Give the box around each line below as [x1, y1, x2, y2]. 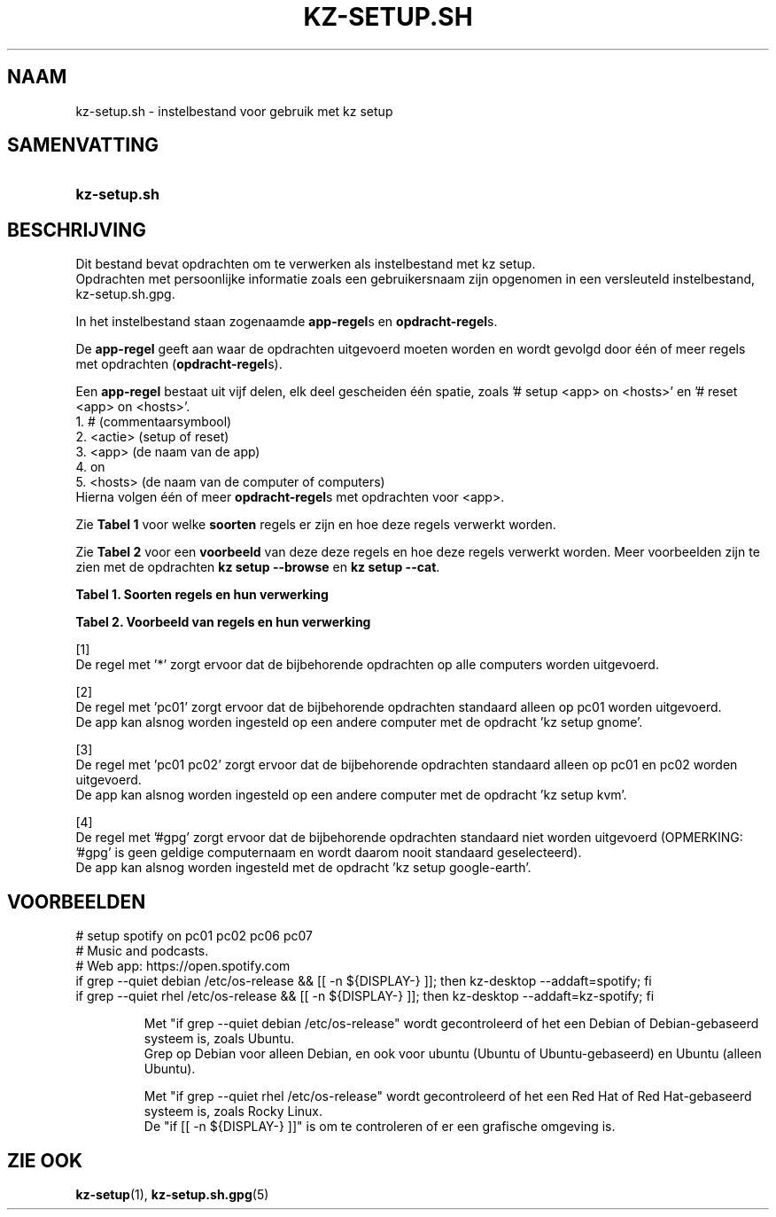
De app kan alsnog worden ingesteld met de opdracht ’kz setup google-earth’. [75, 860, 532, 876]
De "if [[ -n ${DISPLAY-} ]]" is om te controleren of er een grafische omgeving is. [144, 1119, 616, 1135]
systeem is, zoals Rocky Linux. [144, 1104, 323, 1119]
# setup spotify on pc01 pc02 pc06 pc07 [75, 928, 314, 944]
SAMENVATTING [7, 134, 159, 157]
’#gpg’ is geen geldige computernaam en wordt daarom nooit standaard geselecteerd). [75, 845, 582, 861]
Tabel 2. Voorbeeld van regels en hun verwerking [75, 614, 371, 630]
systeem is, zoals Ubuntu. [144, 1031, 295, 1047]
